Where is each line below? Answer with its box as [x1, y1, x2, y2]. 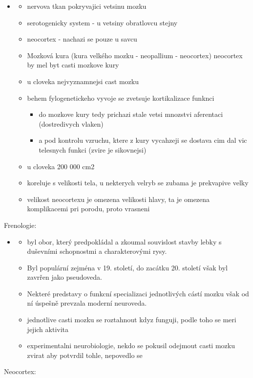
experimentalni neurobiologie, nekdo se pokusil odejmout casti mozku [27, 340, 235, 351]
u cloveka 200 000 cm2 [27, 161, 95, 171]
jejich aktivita [27, 324, 68, 334]
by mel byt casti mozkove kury [27, 60, 119, 70]
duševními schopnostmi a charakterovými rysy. [27, 246, 167, 256]
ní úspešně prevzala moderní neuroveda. [27, 298, 147, 308]
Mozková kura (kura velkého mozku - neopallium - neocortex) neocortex [27, 50, 243, 60]
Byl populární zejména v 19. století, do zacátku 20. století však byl [27, 262, 228, 272]
